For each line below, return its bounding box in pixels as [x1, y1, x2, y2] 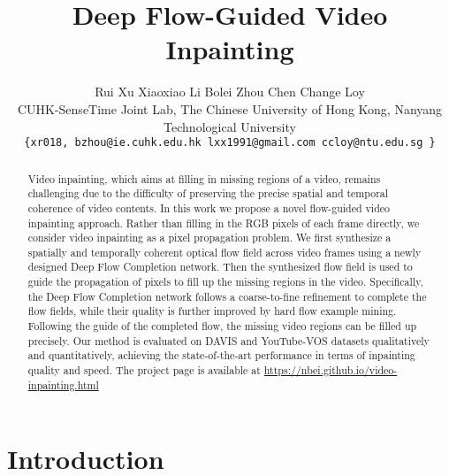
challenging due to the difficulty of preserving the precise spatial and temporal [27, 186, 389, 201]
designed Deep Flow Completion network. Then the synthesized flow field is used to [27, 259, 413, 274]
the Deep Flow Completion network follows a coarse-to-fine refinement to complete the [27, 288, 427, 303]
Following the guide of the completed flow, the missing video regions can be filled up [27, 319, 417, 334]
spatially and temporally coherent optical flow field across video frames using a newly [27, 244, 422, 259]
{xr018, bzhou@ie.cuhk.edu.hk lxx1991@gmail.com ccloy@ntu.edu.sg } [24, 136, 436, 150]
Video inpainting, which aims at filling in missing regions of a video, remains [27, 171, 381, 186]
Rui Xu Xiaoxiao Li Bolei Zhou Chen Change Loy [95, 82, 365, 101]
